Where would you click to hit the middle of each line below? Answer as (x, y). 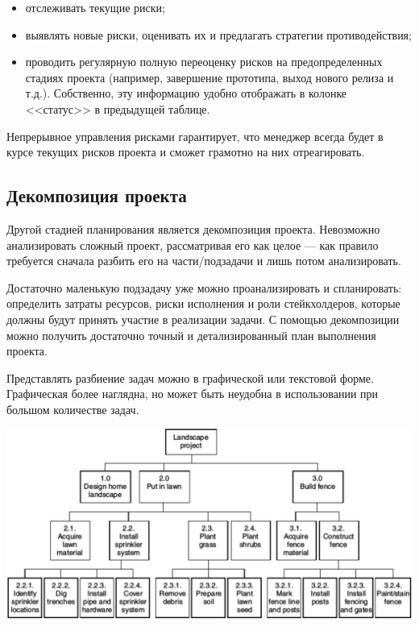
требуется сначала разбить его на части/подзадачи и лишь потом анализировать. (204, 261)
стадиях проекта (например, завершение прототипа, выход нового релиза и (209, 77)
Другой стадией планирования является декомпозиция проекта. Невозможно (193, 228)
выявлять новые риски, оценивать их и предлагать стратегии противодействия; (218, 34)
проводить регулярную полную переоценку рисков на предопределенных (204, 62)
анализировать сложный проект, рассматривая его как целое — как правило (193, 245)
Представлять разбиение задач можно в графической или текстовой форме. (190, 377)
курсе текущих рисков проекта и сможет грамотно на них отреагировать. (186, 152)
